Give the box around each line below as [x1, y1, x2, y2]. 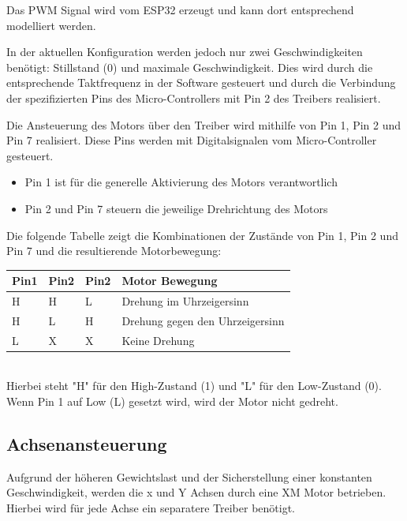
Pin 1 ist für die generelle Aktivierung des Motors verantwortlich [24, 174, 338, 190]
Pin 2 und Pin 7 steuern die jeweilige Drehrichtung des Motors [24, 200, 328, 216]
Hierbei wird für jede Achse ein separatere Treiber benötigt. [6, 500, 295, 516]
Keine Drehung [121, 332, 195, 348]
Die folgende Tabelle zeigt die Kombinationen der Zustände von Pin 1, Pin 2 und [6, 227, 398, 243]
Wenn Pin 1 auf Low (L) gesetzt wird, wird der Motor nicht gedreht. [6, 393, 338, 410]
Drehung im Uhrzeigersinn [121, 293, 249, 309]
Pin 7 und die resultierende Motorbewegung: [6, 242, 222, 259]
